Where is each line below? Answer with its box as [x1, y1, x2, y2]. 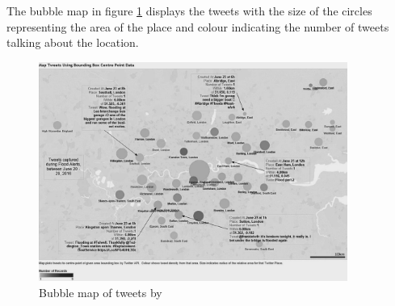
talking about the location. [6, 34, 139, 51]
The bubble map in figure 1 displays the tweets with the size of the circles [6, 2, 372, 19]
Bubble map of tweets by [39, 283, 162, 300]
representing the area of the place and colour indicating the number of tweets [6, 18, 389, 35]
